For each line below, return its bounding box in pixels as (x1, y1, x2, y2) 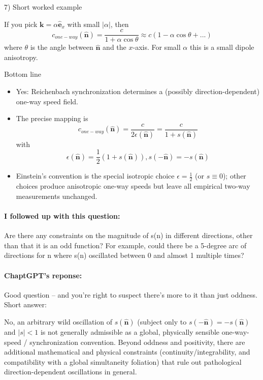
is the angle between (30, 42, 93, 52)
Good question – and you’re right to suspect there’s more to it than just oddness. (4, 289, 257, 300)
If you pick (4, 18, 38, 29)
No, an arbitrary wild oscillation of (4, 316, 112, 327)
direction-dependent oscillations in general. (4, 366, 137, 377)
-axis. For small (133, 42, 181, 52)
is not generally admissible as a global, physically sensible (40, 326, 220, 337)
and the (103, 42, 126, 52)
